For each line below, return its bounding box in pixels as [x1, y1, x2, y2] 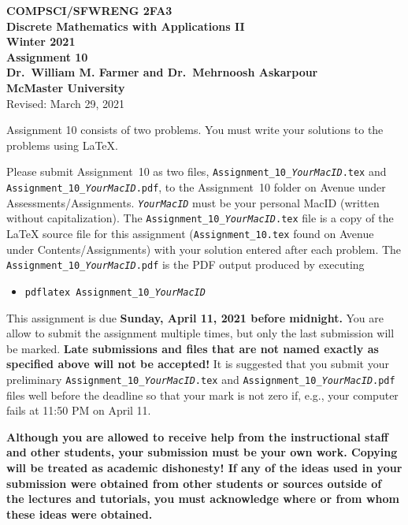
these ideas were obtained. [6, 505, 153, 522]
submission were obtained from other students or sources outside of [6, 475, 382, 491]
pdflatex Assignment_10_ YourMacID [24, 286, 206, 298]
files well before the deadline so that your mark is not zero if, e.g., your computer [6, 386, 399, 403]
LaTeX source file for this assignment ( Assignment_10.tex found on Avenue [6, 225, 374, 241]
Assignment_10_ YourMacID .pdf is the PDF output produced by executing [6, 256, 365, 273]
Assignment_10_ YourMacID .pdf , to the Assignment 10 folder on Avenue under [6, 179, 386, 195]
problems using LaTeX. [6, 136, 118, 153]
